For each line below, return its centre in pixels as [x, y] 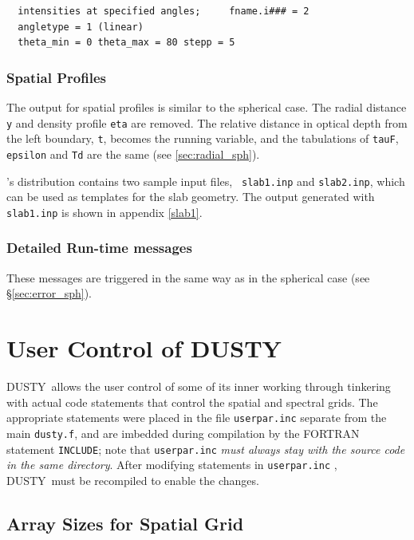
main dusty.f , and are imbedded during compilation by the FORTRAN [183, 433]
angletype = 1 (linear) [81, 27]
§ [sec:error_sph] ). [49, 293]
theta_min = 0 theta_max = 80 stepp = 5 [126, 43]
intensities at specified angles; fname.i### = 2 [164, 11]
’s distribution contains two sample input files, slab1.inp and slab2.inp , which [206, 181]
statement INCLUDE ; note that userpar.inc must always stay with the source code [206, 449]
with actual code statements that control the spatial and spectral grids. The [192, 402]
